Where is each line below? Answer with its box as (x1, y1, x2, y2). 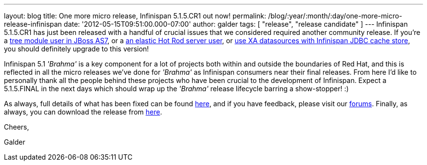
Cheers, (4, 123, 29, 131)
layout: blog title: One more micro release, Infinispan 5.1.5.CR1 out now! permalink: (4, 12, 267, 20)
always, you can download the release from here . (4, 108, 162, 116)
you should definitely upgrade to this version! (4, 45, 149, 53)
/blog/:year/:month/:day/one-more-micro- (268, 12, 403, 20)
